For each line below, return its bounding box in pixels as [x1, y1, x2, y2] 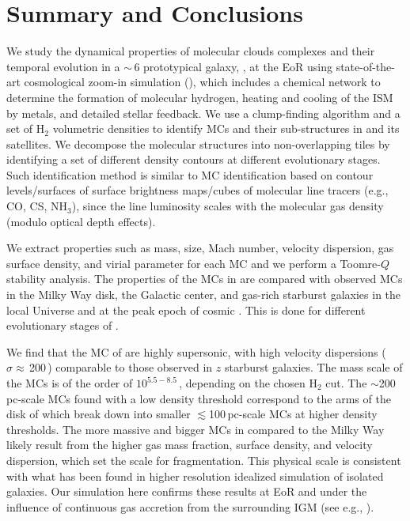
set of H [6, 120, 45, 137]
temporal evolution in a [6, 58, 120, 74]
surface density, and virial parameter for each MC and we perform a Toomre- [6, 255, 381, 271]
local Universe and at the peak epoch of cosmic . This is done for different [6, 301, 366, 318]
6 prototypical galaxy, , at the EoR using [134, 58, 332, 74]
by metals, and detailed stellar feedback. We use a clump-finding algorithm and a [6, 104, 401, 121]
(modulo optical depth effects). [6, 213, 156, 229]
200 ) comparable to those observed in [28, 359, 213, 376]
